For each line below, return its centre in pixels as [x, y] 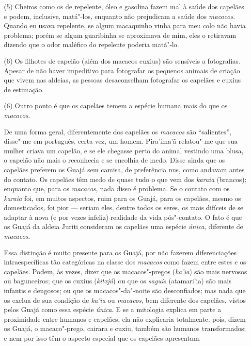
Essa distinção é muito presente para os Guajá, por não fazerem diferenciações [120, 252]
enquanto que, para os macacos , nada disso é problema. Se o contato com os [117, 189]
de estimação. [24, 89]
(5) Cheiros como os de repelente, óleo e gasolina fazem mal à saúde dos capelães [124, 6]
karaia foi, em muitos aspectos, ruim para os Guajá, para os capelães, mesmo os [123, 198]
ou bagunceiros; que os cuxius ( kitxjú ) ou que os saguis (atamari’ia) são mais [118, 281]
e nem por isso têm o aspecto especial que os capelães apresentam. [102, 338]
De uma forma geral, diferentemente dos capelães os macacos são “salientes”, [118, 131]
